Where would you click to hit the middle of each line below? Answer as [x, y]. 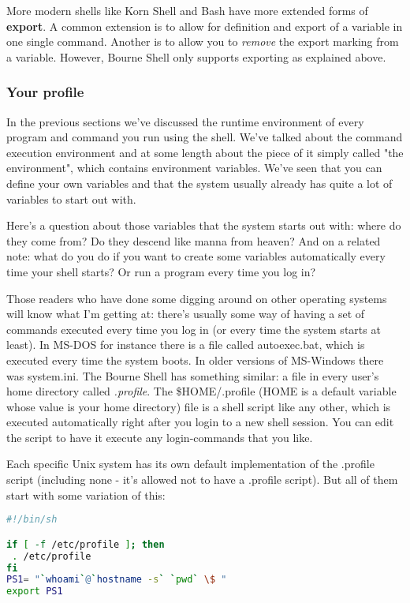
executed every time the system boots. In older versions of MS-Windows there [195, 360]
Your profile [45, 92]
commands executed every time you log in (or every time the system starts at [194, 329]
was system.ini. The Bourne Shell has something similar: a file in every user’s [193, 375]
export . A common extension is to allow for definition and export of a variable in [205, 26]
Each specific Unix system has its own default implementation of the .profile [190, 464]
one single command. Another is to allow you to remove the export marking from [203, 41]
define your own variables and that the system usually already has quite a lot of [199, 183]
